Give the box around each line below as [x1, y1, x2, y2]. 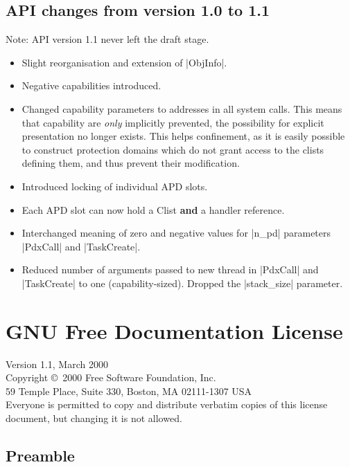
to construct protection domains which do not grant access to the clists [21, 142, 324, 156]
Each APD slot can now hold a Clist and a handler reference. [21, 202, 285, 217]
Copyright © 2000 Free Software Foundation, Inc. [6, 370, 216, 385]
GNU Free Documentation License [6, 316, 343, 345]
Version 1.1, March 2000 [6, 356, 108, 371]
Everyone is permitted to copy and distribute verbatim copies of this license [6, 397, 328, 412]
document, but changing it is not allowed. [6, 411, 182, 425]
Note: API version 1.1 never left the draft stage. [6, 32, 209, 46]
